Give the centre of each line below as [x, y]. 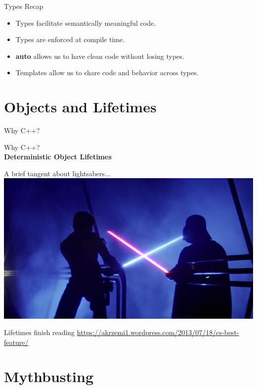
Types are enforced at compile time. [70, 39]
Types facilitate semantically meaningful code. [86, 23]
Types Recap [24, 6]
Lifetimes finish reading [40, 332]
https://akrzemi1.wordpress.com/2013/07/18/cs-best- [158, 332]
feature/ [16, 342]
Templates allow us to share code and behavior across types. [107, 73]
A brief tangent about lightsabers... [57, 173]
